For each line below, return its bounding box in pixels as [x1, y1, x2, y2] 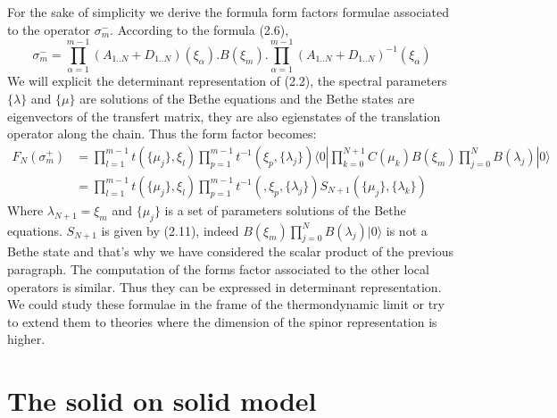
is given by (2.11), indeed [101, 221, 239, 239]
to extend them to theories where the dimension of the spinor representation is [7, 312, 437, 330]
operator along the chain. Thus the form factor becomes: [7, 124, 317, 143]
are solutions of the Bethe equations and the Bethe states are [79, 88, 415, 107]
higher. [7, 330, 46, 348]
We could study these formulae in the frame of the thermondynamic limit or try [7, 295, 445, 313]
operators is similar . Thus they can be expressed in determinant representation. [7, 277, 442, 296]
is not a [386, 221, 428, 239]
